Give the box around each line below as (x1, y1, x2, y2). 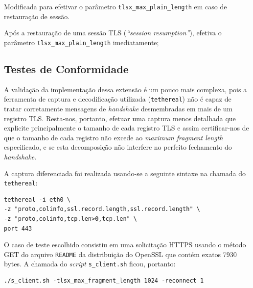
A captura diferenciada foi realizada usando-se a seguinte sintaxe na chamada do (4, 168, 246, 178)
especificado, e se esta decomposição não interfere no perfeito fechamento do (4, 142, 232, 152)
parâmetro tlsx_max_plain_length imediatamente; (4, 37, 159, 47)
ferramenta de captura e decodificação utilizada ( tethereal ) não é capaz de (4, 94, 231, 104)
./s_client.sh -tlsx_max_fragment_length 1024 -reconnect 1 (4, 277, 204, 285)
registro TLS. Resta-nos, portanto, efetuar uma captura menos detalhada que (4, 113, 236, 123)
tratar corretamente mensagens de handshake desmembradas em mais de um (4, 103, 233, 113)
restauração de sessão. (4, 11, 70, 21)
